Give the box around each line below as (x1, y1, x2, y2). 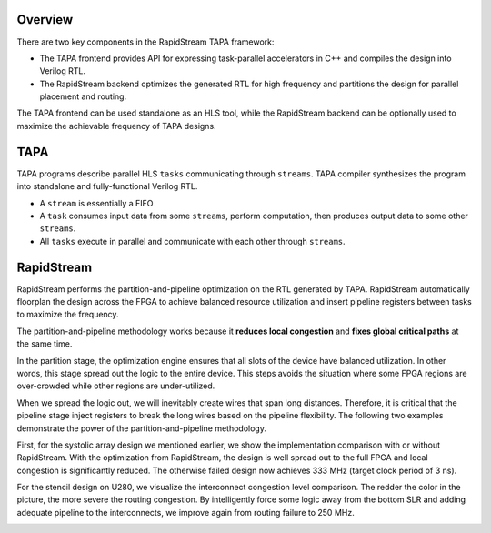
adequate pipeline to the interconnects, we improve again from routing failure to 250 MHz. (16, 507, 355, 518)
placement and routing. (39, 91, 127, 102)
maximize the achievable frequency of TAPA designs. (16, 120, 217, 131)
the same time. (16, 338, 73, 349)
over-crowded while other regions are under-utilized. (16, 380, 215, 391)
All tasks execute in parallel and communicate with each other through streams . (39, 236, 346, 246)
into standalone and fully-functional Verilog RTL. (16, 181, 198, 192)
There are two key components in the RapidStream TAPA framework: (16, 36, 275, 47)
